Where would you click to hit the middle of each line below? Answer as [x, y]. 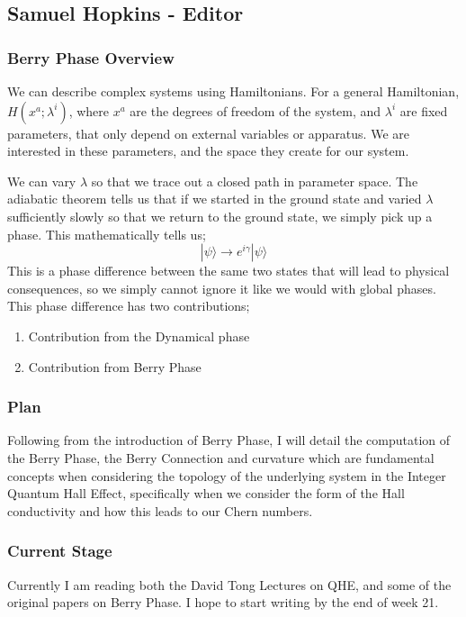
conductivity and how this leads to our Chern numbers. [160, 510]
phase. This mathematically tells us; [107, 234]
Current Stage [60, 551]
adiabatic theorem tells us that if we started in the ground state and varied [215, 199]
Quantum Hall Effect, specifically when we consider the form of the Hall [206, 493]
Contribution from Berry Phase [115, 366]
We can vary [42, 181]
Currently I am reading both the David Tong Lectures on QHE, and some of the [229, 584]
